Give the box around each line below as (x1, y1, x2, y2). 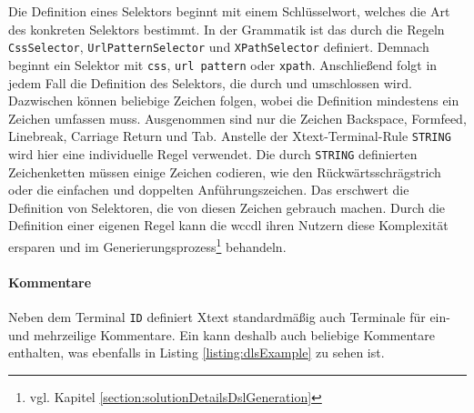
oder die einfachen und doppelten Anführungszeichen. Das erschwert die (8, 180, 409, 199)
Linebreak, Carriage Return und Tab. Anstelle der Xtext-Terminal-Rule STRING (8, 126, 451, 146)
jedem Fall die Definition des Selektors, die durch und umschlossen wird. (8, 73, 412, 92)
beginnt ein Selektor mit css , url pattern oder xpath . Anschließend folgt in (8, 55, 438, 74)
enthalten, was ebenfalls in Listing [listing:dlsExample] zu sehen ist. (8, 343, 385, 362)
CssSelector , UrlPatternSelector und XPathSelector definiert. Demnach (8, 37, 429, 56)
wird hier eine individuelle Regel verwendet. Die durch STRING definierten (8, 144, 418, 163)
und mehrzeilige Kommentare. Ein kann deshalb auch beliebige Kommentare (8, 325, 435, 344)
